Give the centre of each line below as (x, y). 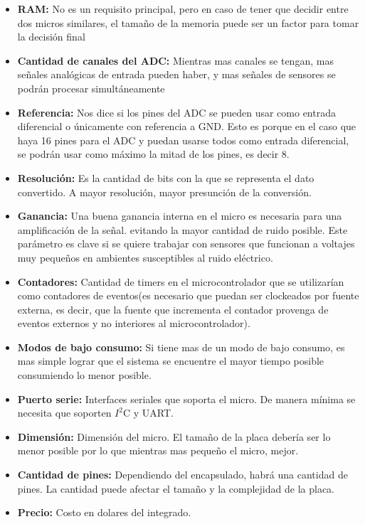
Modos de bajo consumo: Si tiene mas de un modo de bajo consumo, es (181, 347)
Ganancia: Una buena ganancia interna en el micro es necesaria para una (180, 216)
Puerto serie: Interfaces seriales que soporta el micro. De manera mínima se (186, 399)
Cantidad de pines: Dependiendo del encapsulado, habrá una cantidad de (182, 475)
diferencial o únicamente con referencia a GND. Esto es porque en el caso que (187, 126)
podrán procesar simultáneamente (91, 88)
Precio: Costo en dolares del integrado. (104, 512)
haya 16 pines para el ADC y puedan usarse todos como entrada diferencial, (183, 140)
